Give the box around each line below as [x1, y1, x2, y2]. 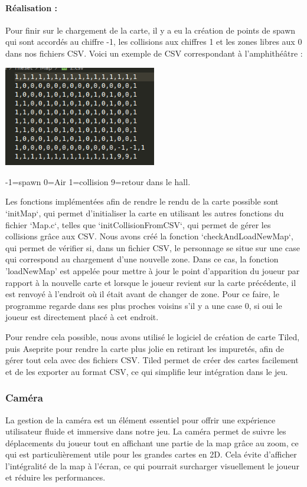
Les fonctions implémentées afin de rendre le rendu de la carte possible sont [5, 195, 279, 208]
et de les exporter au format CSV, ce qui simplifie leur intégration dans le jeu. [5, 365, 288, 377]
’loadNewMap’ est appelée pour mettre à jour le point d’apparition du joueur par [5, 264, 300, 277]
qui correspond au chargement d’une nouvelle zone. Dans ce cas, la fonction [5, 253, 279, 265]
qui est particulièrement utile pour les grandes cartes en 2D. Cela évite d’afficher [5, 448, 297, 460]
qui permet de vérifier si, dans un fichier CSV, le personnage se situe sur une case [5, 241, 300, 254]
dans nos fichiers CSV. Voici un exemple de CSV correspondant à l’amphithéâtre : [5, 47, 303, 59]
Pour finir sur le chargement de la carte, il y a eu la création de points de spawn [5, 24, 296, 36]
